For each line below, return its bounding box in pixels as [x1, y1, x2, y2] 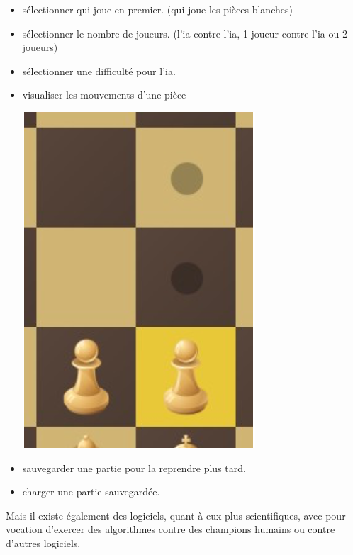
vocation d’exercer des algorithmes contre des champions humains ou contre [6, 522, 335, 537]
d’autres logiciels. [6, 535, 81, 550]
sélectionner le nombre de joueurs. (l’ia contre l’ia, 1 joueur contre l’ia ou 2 [22, 26, 347, 40]
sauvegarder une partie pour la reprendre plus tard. [22, 460, 246, 475]
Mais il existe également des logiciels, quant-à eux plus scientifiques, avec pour [6, 508, 346, 522]
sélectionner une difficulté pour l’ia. [22, 63, 176, 78]
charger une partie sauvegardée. [22, 484, 160, 499]
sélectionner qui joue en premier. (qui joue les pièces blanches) [22, 2, 293, 16]
